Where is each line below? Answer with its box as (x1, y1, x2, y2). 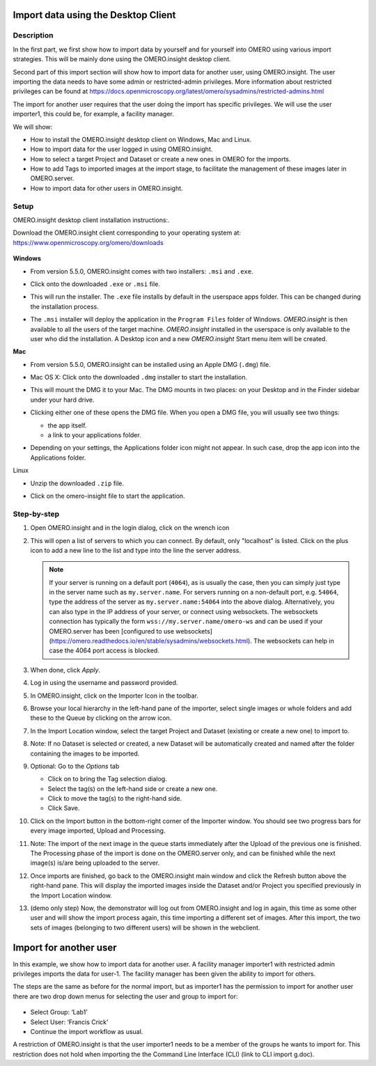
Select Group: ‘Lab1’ (30, 1008, 88, 1017)
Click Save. (47, 804, 80, 813)
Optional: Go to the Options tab (30, 762, 120, 770)
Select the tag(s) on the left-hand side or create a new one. (47, 784, 218, 793)
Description (13, 31, 54, 40)
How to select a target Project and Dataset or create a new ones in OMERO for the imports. (30, 155, 291, 163)
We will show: (13, 123, 53, 131)
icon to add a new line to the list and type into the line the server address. (30, 546, 242, 554)
